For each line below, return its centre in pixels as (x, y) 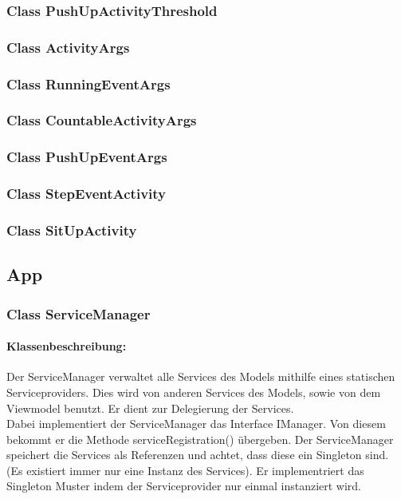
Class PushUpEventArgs (87, 157)
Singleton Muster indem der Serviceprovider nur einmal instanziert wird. (184, 486)
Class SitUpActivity (72, 230)
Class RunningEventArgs (88, 83)
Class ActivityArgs (68, 47)
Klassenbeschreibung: (67, 346)
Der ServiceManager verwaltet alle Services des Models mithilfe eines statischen (201, 376)
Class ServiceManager (79, 313)
